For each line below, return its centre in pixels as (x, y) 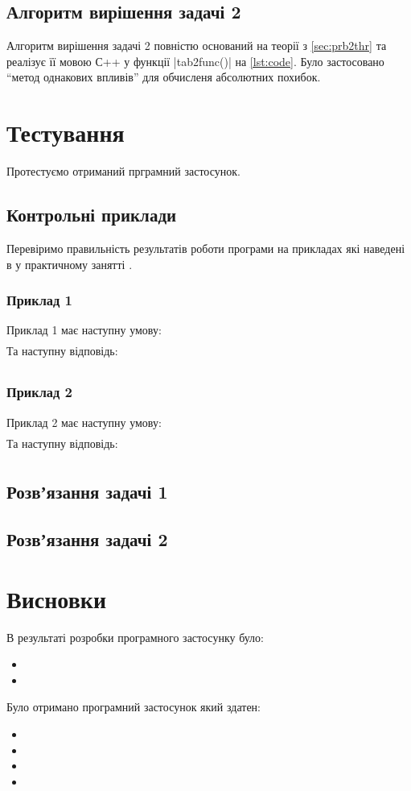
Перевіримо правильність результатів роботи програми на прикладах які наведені (206, 248)
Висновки (57, 598)
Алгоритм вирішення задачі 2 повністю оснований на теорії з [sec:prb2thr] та (197, 46)
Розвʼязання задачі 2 (87, 539)
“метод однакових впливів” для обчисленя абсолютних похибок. (164, 77)
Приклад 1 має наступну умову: (84, 330)
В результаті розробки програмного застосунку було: (135, 637)
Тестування (66, 133)
